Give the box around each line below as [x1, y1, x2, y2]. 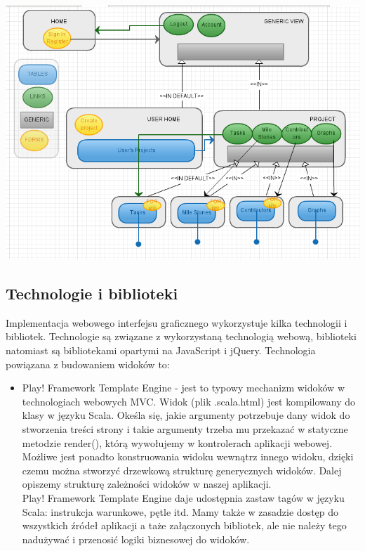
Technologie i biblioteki [6, 283, 178, 304]
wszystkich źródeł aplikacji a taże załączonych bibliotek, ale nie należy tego [22, 518, 347, 533]
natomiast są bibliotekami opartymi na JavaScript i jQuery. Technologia [6, 343, 316, 357]
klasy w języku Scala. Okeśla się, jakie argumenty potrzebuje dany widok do [22, 408, 350, 422]
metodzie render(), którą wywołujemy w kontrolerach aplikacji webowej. [22, 435, 333, 450]
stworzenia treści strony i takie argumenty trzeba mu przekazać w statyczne [22, 421, 348, 436]
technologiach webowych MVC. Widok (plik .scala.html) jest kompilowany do [22, 394, 356, 408]
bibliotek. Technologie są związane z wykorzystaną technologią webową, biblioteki [6, 329, 357, 344]
